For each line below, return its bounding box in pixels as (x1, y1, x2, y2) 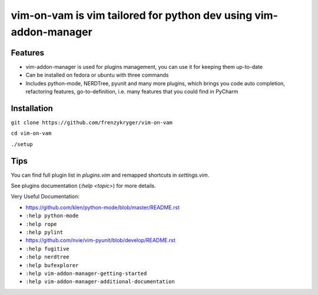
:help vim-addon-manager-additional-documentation (25, 279, 175, 285)
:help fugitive (25, 245, 70, 252)
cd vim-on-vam (11, 130, 52, 137)
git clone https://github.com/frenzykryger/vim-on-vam (11, 119, 173, 126)
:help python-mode (25, 213, 79, 219)
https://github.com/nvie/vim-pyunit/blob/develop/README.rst (25, 237, 176, 244)
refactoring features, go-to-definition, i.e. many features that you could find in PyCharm (25, 88, 238, 95)
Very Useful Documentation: (11, 193, 79, 200)
